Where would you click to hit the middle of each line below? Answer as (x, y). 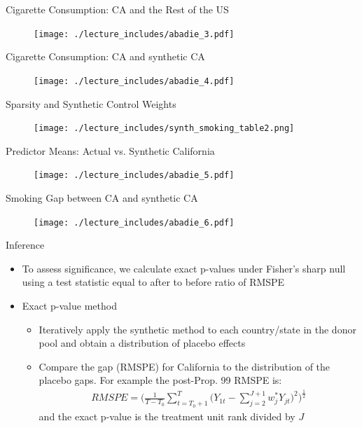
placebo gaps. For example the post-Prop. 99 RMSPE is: (160, 380)
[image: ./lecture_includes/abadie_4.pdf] (134, 81)
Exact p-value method (69, 306)
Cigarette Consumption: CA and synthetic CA (105, 56)
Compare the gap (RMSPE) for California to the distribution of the (185, 366)
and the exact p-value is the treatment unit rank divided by (167, 416)
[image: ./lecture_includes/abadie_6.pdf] (134, 222)
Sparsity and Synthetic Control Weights (91, 103)
